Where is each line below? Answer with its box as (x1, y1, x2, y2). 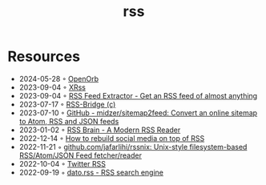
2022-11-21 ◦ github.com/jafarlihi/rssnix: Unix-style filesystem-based (18, 142, 248, 151)
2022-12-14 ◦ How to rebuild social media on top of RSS (18, 133, 205, 143)
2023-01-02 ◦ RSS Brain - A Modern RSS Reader (18, 125, 181, 135)
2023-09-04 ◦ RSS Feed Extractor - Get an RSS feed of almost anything (18, 90, 258, 100)
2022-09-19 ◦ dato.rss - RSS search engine (18, 167, 163, 177)
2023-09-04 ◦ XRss (18, 82, 86, 92)
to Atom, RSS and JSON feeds (18, 116, 119, 126)
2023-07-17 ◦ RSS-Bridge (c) (18, 99, 116, 109)
